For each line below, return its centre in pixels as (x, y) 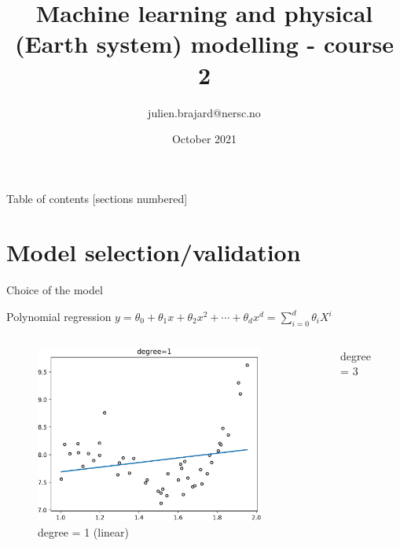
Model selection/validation (154, 252)
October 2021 (204, 139)
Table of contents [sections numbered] (97, 198)
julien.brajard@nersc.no (204, 112)
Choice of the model (55, 290)
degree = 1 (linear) (83, 531)
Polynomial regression (59, 316)
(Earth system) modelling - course (204, 44)
